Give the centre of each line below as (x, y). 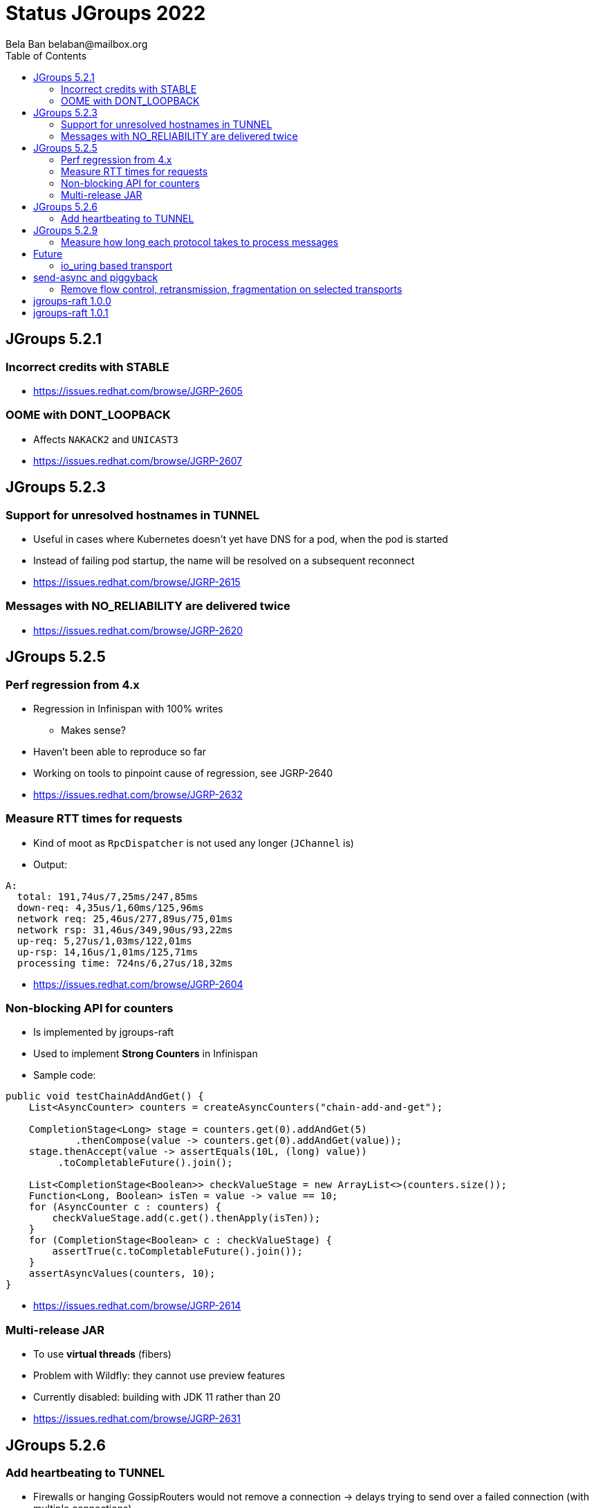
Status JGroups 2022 (106, 13)
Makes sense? (93, 730)
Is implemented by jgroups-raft (104, 1032)
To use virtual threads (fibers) (102, 1354)
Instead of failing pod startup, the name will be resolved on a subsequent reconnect (224, 560)
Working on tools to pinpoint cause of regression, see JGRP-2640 (183, 773)
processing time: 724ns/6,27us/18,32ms (125, 963)
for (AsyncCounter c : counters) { (125, 1207)
